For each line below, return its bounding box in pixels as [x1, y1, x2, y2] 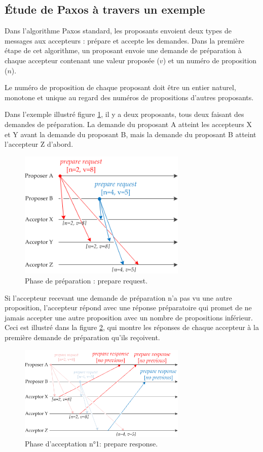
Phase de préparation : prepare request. [25, 275, 148, 285]
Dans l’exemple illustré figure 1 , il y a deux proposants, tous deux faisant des [5, 109, 244, 119]
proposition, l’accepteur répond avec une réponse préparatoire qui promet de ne [5, 302, 252, 313]
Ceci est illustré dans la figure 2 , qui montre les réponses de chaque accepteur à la [5, 322, 259, 333]
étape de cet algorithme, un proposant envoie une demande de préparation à [5, 45, 242, 56]
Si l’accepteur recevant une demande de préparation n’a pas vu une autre [5, 292, 232, 303]
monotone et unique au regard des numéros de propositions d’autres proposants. [5, 92, 254, 102]
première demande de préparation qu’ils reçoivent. [5, 332, 160, 342]
